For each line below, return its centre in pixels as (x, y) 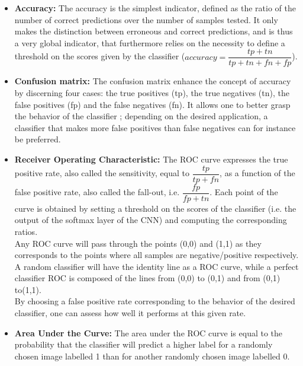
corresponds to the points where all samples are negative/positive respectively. (157, 255)
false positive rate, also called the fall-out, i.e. (97, 192)
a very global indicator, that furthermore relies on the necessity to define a (150, 42)
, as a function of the (257, 173)
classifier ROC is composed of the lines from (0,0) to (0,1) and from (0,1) (147, 278)
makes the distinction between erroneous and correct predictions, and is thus (154, 31)
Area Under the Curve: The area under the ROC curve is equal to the (149, 332)
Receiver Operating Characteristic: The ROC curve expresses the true (151, 159)
